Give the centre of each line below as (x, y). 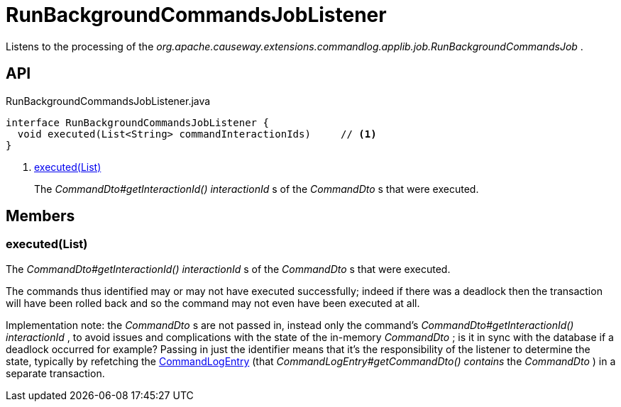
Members (40, 216)
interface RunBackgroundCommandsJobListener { (137, 122)
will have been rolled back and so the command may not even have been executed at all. (213, 303)
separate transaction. (55, 373)
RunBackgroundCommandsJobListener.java (108, 101)
